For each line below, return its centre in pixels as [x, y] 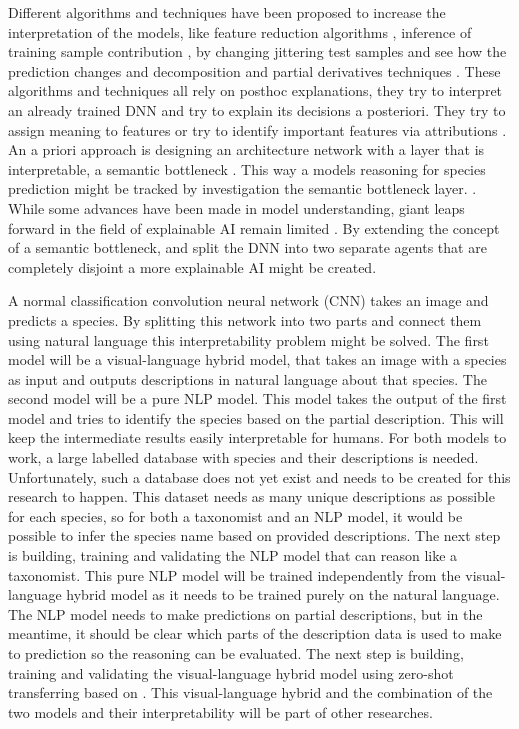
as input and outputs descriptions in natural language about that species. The [247, 378]
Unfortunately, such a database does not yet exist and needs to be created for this [259, 476]
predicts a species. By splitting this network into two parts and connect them [245, 319]
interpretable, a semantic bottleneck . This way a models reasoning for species [247, 168]
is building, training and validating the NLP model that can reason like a [233, 555]
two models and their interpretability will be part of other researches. [220, 711]
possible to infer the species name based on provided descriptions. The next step [254, 535]
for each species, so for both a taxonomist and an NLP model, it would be [235, 515]
